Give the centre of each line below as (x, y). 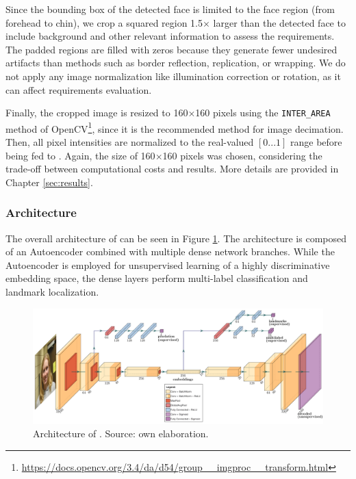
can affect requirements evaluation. (79, 89)
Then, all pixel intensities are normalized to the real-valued (130, 142)
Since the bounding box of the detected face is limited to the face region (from (170, 9)
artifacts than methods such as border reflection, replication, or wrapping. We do (176, 63)
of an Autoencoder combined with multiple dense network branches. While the (170, 251)
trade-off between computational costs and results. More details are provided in (172, 169)
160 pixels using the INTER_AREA (263, 113)
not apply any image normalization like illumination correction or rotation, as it (173, 76)
